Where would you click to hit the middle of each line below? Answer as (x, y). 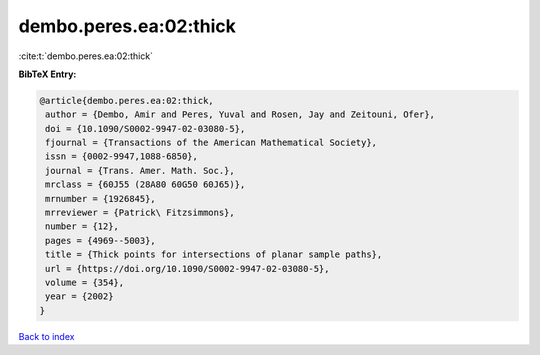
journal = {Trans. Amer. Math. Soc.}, (140, 170)
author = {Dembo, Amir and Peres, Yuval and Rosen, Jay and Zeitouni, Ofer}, (240, 114)
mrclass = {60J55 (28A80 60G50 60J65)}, (145, 184)
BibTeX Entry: (47, 74)
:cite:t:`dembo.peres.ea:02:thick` (86, 56)
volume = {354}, (85, 282)
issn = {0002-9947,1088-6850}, (122, 156)
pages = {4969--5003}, (101, 240)
